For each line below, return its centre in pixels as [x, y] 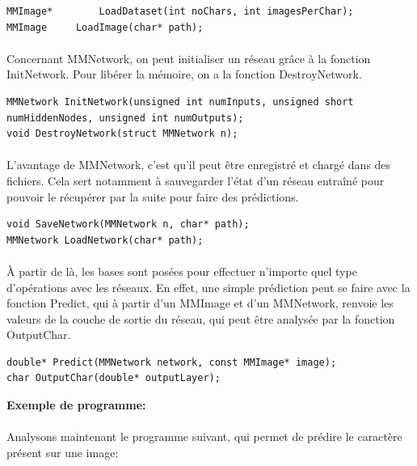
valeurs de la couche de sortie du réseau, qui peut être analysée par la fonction [201, 318]
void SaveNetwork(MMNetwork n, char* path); [128, 225]
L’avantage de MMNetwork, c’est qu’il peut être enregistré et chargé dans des [199, 165]
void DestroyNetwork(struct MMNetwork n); [122, 134]
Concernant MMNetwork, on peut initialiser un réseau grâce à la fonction [189, 58]
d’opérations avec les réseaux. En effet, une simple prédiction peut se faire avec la [208, 287]
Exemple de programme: [76, 405]
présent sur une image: [63, 452]
